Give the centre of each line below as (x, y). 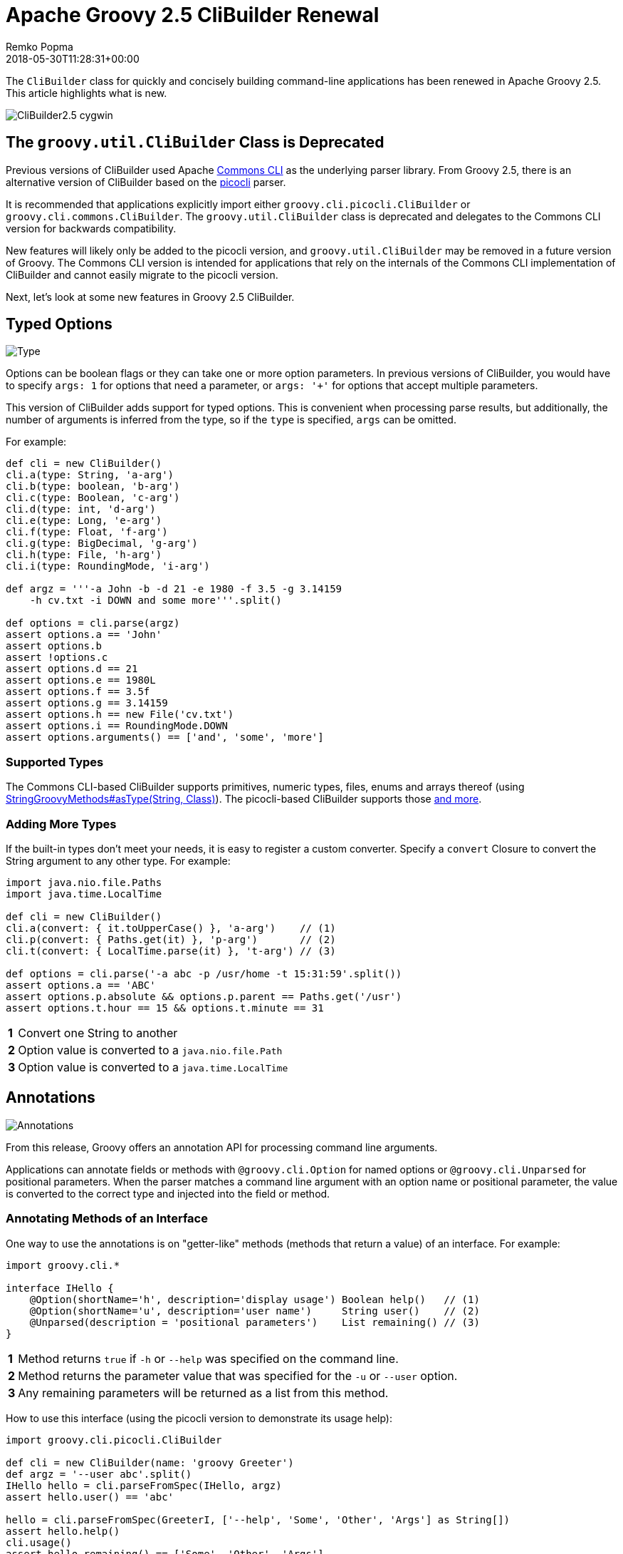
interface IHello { (60, 1288)
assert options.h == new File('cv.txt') (120, 715)
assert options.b (54, 646)
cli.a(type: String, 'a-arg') (90, 475)
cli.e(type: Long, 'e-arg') (84, 521)
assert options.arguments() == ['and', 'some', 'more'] (165, 737)
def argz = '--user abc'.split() (99, 1474)
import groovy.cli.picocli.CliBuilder (114, 1440)
